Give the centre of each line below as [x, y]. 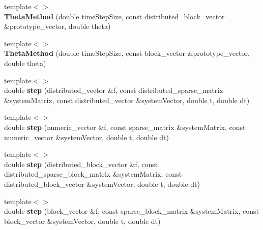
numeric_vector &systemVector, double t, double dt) [86, 137]
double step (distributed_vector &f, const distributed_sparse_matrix [114, 90]
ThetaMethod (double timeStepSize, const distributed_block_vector [114, 16]
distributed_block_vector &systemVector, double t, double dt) [102, 184]
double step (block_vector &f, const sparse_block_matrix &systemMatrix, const [131, 211]
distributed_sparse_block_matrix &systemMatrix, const [93, 174]
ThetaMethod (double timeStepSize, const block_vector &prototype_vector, [127, 53]
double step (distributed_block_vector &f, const [81, 164]
